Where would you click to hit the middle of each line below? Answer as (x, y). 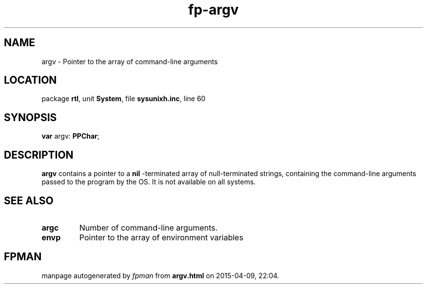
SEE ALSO (29, 200)
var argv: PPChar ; (71, 136)
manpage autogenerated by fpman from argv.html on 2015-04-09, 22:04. (160, 275)
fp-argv (213, 10)
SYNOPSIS (30, 117)
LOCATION (30, 80)
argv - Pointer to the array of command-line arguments (130, 61)
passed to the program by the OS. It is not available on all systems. (149, 182)
